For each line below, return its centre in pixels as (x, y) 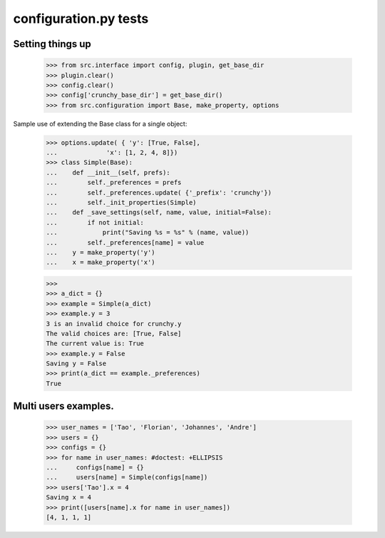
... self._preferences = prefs (114, 183)
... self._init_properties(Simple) (121, 203)
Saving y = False (76, 364)
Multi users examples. (63, 406)
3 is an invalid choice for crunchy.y (114, 324)
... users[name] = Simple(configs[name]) (127, 477)
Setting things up (52, 44)
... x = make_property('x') (101, 263)
